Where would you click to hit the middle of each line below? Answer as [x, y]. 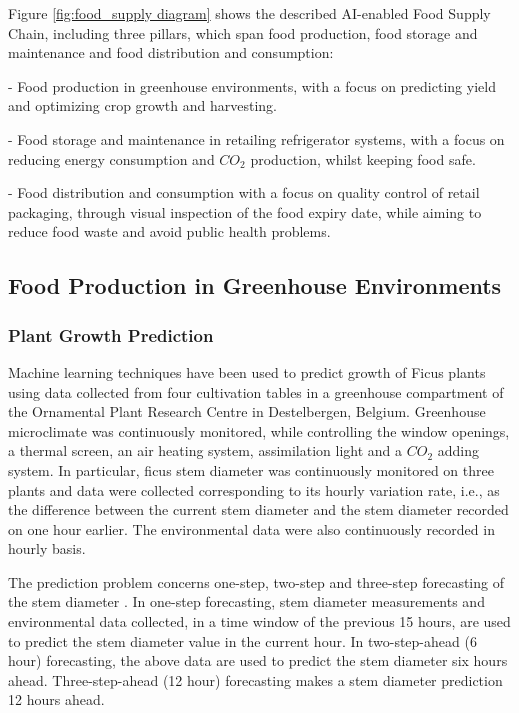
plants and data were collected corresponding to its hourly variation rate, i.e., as [254, 489]
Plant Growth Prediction [111, 334]
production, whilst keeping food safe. [363, 158]
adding [458, 450]
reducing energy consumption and [111, 158]
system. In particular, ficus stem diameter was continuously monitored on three [251, 469]
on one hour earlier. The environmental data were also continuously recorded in [251, 528]
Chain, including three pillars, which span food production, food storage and [243, 32]
